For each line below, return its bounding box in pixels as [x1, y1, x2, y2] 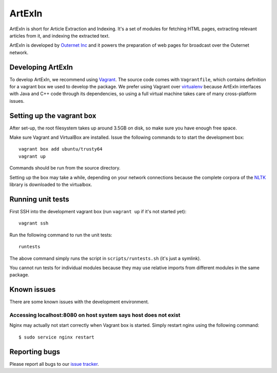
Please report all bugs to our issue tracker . [9, 361, 100, 367]
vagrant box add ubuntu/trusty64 [18, 146, 103, 152]
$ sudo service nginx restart [18, 334, 95, 340]
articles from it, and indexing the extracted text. [9, 32, 110, 39]
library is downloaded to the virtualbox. [9, 181, 92, 188]
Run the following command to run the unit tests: [9, 232, 112, 238]
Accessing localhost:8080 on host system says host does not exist [9, 311, 181, 319]
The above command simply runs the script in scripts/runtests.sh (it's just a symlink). [9, 255, 201, 262]
